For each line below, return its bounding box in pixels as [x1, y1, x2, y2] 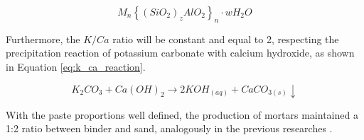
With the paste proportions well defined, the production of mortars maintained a [6, 107, 358, 122]
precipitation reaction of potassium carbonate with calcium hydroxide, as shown [6, 45, 355, 60]
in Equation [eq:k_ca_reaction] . [6, 59, 146, 74]
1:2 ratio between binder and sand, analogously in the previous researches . [6, 121, 333, 136]
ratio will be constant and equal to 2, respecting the [112, 31, 339, 46]
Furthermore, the [6, 31, 80, 46]
